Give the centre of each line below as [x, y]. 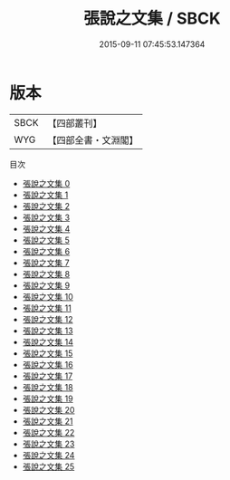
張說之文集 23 [48, 444]
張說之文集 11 [47, 308]
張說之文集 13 [48, 331]
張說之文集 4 [46, 228]
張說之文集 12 [48, 319]
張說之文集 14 [48, 341]
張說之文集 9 [46, 285]
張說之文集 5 [46, 240]
